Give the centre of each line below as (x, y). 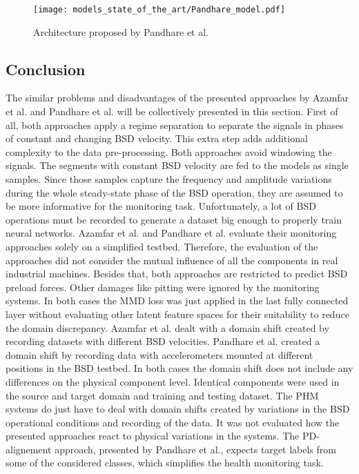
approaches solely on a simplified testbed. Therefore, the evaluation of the (162, 246)
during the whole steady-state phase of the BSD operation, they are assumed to (174, 192)
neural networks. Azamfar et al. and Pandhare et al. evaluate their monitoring (171, 233)
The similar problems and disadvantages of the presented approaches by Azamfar (177, 98)
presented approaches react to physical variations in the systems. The (153, 436)
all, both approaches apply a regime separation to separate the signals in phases (175, 125)
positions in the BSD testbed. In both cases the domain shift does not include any (179, 368)
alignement (29, 449)
